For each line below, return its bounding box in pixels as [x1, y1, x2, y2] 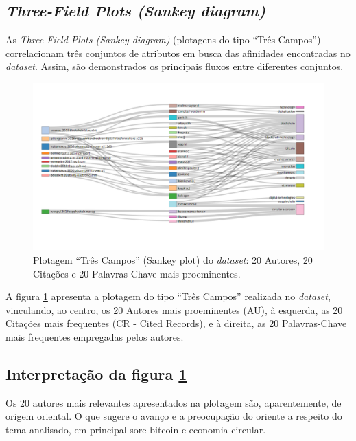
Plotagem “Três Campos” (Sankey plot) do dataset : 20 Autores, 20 [33, 253, 313, 267]
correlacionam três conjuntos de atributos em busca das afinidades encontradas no [5, 45, 351, 60]
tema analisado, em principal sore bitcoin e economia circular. [5, 422, 266, 436]
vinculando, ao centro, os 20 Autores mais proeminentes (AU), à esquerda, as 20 [5, 302, 343, 317]
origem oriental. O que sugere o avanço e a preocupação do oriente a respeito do [5, 409, 342, 423]
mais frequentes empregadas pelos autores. [5, 330, 184, 344]
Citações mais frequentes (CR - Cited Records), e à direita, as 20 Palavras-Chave [5, 316, 347, 330]
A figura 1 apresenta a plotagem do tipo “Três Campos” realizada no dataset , [5, 289, 331, 304]
